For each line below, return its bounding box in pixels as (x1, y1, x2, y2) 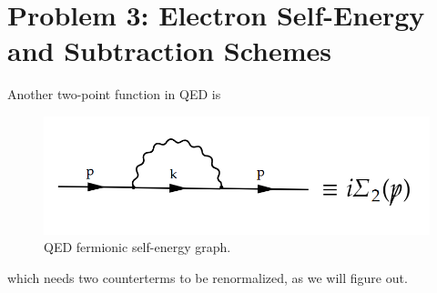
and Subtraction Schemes (7, 32, 331, 69)
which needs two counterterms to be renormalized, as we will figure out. (7, 268, 408, 287)
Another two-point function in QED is (7, 85, 221, 104)
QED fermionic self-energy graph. (44, 237, 231, 257)
